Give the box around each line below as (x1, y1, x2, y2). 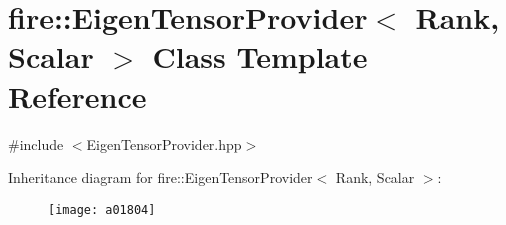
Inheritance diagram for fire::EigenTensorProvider (8, 167, 313, 188)
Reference (8, 75, 147, 116)
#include (8, 133, 64, 154)
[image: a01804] (48, 202, 156, 217)
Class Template (152, 36, 368, 77)
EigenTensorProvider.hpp (86, 133, 242, 154)
